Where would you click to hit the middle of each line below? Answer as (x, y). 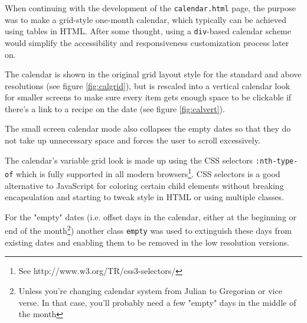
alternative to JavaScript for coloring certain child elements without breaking (144, 185)
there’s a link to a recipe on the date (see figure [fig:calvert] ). (115, 108)
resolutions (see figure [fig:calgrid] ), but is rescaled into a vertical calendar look (148, 85)
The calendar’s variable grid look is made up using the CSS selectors (129, 160)
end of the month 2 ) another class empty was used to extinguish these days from (148, 230)
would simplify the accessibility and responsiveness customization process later (147, 42)
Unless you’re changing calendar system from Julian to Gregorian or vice (150, 290)
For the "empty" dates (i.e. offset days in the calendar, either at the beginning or (151, 216)
